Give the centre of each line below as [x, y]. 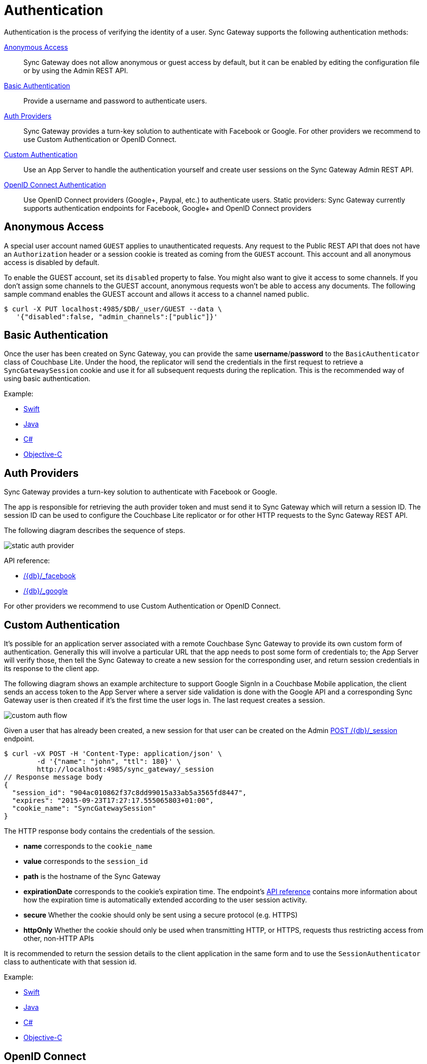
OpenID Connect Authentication [55, 184]
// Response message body [53, 777]
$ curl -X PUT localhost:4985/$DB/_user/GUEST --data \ [113, 309]
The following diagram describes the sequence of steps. [95, 531]
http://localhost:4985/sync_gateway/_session [125, 769]
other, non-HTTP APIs [59, 939]
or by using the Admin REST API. [76, 70]
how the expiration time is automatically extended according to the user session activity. [165, 900]
